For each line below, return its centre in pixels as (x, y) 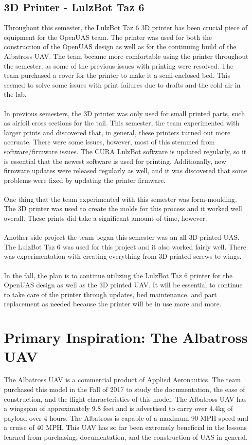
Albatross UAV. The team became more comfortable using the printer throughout (126, 56)
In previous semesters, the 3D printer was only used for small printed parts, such (125, 113)
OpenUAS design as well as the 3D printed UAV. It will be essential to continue (123, 285)
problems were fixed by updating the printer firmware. (85, 180)
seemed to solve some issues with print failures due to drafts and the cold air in (122, 84)
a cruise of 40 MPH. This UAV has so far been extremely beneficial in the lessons (125, 427)
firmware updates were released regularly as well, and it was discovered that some (126, 170)
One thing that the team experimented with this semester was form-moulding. (121, 199)
